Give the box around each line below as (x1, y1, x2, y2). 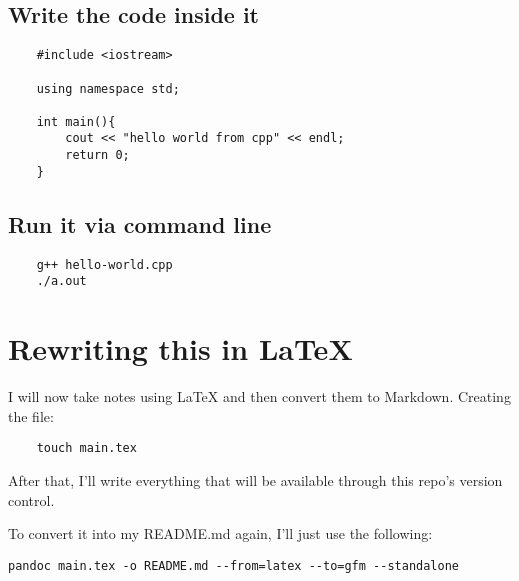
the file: (8, 405, 54, 426)
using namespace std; (36, 81, 180, 96)
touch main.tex (36, 441, 137, 456)
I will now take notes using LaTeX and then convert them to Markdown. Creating (8, 386, 511, 407)
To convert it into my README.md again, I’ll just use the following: (8, 523, 433, 544)
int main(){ (36, 114, 116, 129)
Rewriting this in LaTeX (8, 328, 353, 369)
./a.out (36, 274, 87, 289)
